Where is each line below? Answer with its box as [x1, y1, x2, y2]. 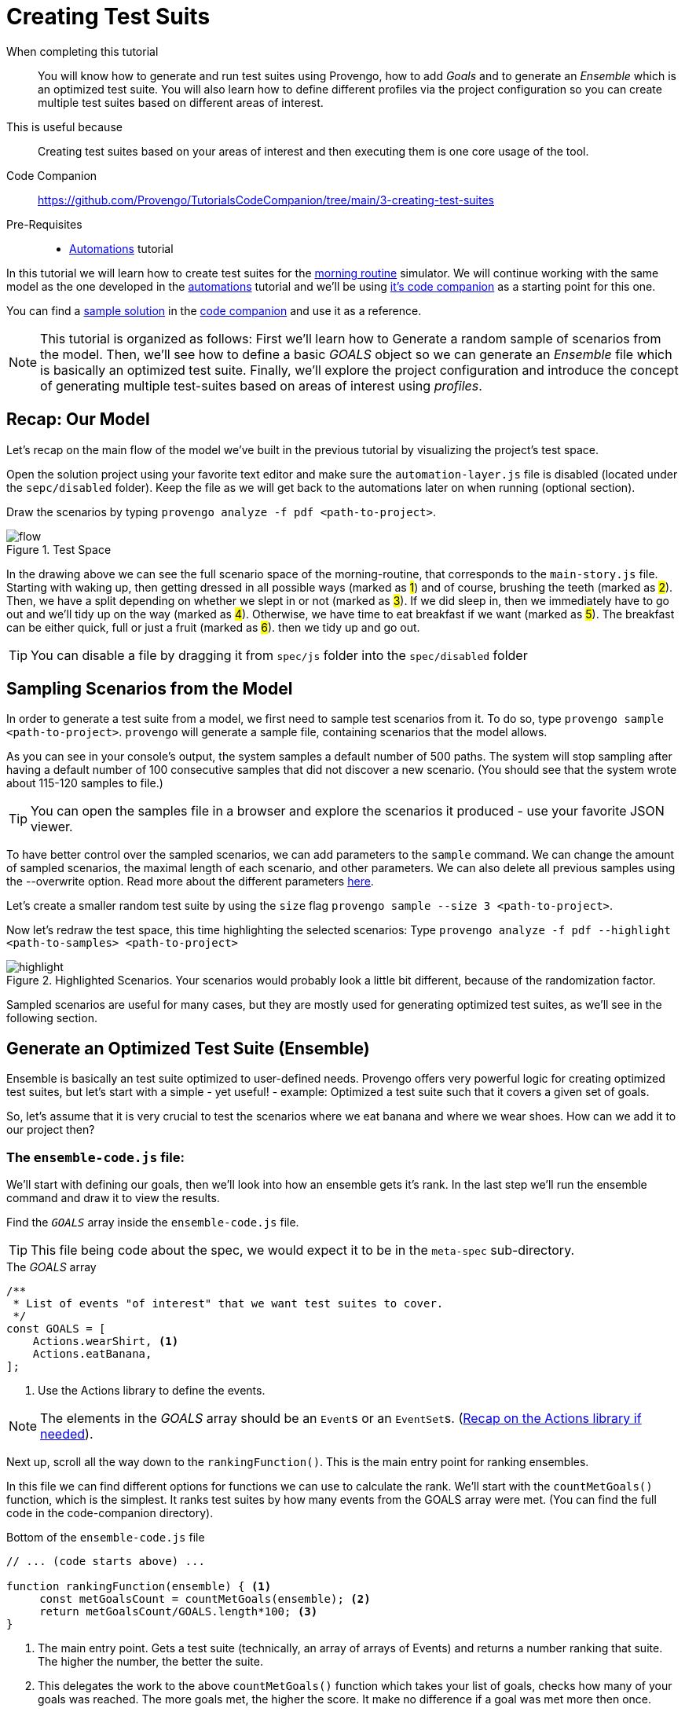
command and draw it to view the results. [6, 1191, 220, 1205]
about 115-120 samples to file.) [6, 776, 163, 790]
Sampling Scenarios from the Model [6, 679, 293, 699]
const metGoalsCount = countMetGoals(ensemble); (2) [39, 1593, 371, 1606]
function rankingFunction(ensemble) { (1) [6, 1580, 272, 1593]
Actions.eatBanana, [32, 1347, 152, 1361]
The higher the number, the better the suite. [38, 1655, 263, 1669]
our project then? [6, 1123, 95, 1137]
